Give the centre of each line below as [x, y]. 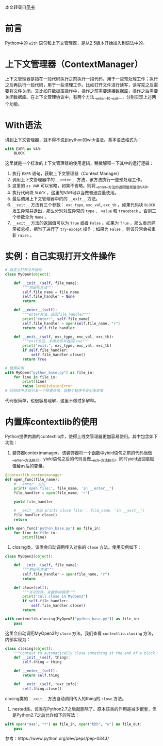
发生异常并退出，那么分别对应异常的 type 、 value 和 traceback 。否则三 [84, 211]
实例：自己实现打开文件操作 [60, 257]
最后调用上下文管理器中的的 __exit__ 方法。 [56, 199]
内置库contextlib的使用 [51, 422]
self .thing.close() [42, 689]
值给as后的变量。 [29, 466]
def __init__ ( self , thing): [42, 658]
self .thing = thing [42, 662]
